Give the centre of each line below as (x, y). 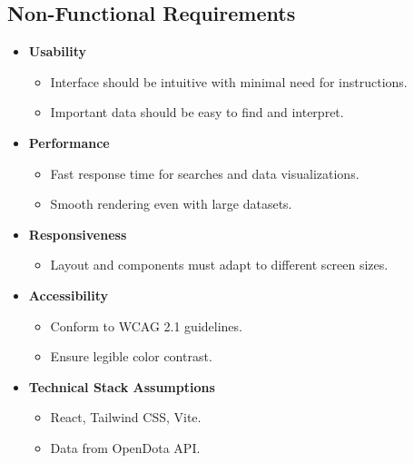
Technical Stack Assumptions (122, 386)
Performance (69, 142)
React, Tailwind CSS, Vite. (126, 417)
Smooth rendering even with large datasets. (171, 204)
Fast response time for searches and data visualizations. (205, 173)
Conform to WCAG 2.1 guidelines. (146, 325)
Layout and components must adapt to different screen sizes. (219, 265)
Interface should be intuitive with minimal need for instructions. (229, 81)
